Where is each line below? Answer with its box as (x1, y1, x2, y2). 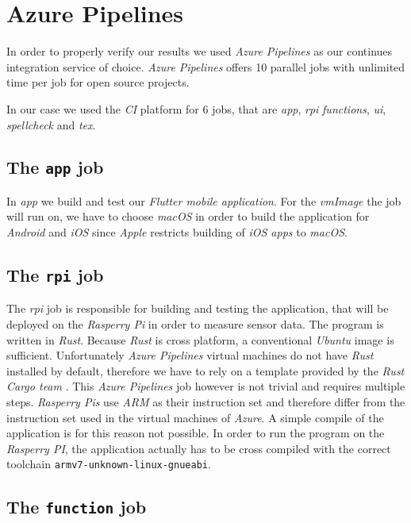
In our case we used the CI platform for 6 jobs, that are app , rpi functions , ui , (6, 100, 386, 117)
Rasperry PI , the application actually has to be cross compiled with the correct (6, 440, 391, 456)
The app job (6, 155, 104, 179)
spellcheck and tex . (6, 116, 96, 133)
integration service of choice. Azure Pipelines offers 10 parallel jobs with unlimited (6, 58, 405, 75)
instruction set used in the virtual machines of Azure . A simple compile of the (6, 409, 384, 425)
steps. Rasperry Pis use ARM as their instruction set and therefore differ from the (6, 394, 405, 410)
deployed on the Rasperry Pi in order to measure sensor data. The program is (6, 316, 384, 333)
